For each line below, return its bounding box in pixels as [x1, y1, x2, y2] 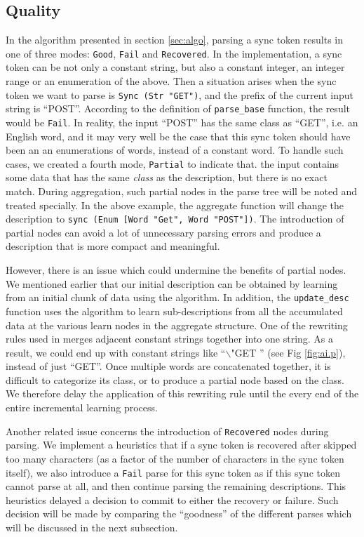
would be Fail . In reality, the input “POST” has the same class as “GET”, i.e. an [6, 114, 358, 129]
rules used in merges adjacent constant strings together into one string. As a [6, 331, 334, 346]
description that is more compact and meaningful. [6, 239, 220, 253]
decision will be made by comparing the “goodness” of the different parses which [6, 506, 352, 521]
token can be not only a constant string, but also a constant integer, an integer [6, 60, 345, 74]
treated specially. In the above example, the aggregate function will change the [6, 197, 344, 212]
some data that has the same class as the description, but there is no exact [6, 170, 328, 185]
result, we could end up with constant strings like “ [6, 345, 226, 359]
